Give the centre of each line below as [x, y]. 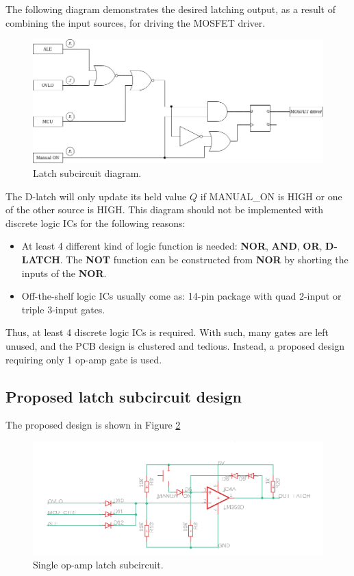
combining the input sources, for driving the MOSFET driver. [136, 22]
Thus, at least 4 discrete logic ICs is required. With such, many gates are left [167, 332]
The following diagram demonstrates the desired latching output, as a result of [170, 9]
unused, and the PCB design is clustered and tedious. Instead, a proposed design [175, 345]
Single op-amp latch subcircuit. [98, 565]
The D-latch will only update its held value [96, 196]
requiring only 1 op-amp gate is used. [84, 359]
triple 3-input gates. [63, 309]
